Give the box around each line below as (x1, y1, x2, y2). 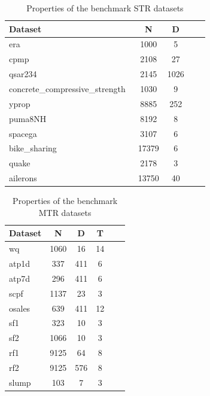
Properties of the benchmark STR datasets (26, 2, 184, 14)
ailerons (9, 172, 37, 184)
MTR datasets (38, 206, 92, 218)
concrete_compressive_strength (9, 82, 126, 95)
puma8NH (9, 112, 47, 124)
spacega (9, 127, 37, 139)
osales (9, 301, 31, 314)
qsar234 (9, 68, 37, 80)
